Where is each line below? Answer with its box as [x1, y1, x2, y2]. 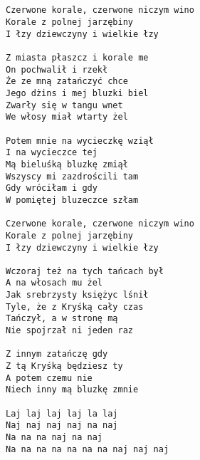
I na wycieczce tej [6, 147, 98, 158]
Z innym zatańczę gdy [6, 349, 108, 360]
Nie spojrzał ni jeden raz [6, 325, 133, 336]
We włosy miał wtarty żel [6, 112, 128, 122]
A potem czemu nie [6, 372, 93, 383]
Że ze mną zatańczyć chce [6, 76, 128, 87]
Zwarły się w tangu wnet [6, 100, 123, 110]
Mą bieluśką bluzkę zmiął [6, 159, 128, 169]
